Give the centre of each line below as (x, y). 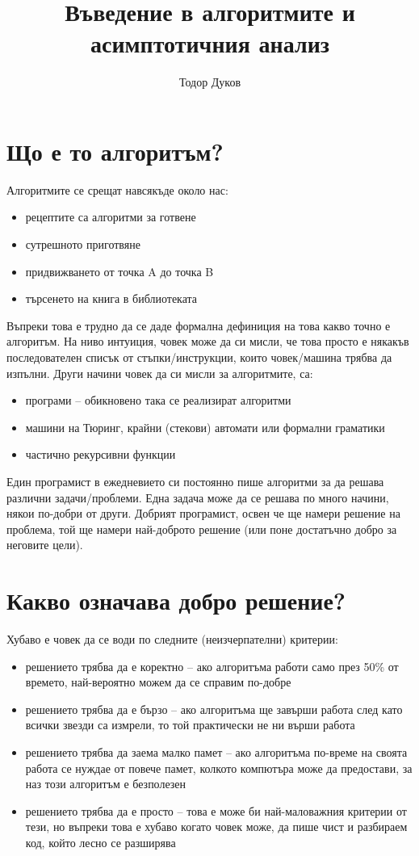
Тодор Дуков (210, 82)
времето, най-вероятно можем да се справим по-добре (158, 682)
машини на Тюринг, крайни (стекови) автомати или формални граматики (205, 427)
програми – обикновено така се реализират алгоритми (158, 400)
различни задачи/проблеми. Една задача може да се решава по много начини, (198, 497)
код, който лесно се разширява (101, 842)
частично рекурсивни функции (101, 454)
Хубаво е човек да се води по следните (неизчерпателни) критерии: (172, 639)
